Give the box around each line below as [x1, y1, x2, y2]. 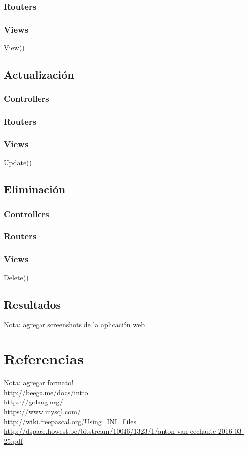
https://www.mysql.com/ [4, 406, 81, 416]
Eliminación [4, 181, 66, 197]
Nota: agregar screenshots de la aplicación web [4, 319, 145, 330]
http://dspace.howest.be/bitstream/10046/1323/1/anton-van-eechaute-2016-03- [4, 426, 244, 436]
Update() [4, 157, 32, 168]
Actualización [4, 67, 74, 82]
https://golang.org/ [4, 397, 63, 407]
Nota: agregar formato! [4, 377, 74, 388]
